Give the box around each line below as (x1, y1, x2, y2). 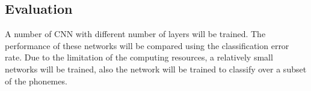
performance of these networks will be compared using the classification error (5, 39, 289, 51)
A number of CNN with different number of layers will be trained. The (5, 28, 266, 40)
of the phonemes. (5, 74, 67, 87)
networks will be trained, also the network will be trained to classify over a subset (5, 62, 307, 75)
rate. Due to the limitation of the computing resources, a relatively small (5, 51, 273, 63)
